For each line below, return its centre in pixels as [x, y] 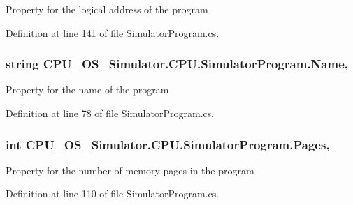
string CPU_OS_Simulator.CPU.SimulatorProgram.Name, [177, 64]
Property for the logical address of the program [107, 9]
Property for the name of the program [87, 90]
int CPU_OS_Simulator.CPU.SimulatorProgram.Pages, [168, 144]
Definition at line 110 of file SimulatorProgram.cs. [113, 193]
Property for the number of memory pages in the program [130, 170]
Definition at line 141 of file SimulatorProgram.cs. [113, 32]
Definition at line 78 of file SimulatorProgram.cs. [110, 113]
